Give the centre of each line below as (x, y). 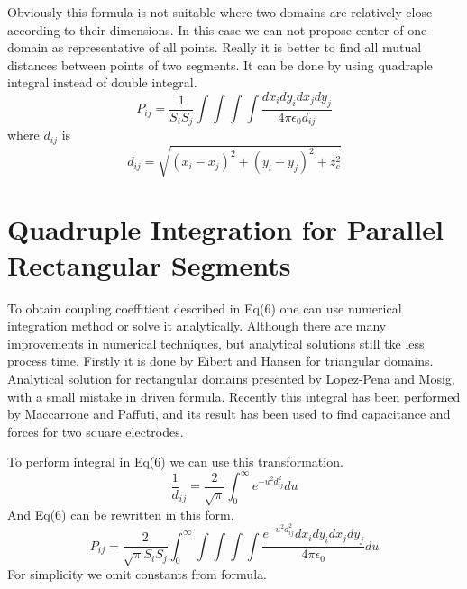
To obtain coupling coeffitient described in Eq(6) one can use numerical (205, 308)
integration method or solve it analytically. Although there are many (197, 326)
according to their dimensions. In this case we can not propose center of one (217, 29)
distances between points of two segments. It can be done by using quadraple (220, 64)
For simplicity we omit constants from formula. (137, 574)
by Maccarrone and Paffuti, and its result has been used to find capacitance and (229, 414)
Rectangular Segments (149, 264)
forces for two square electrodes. (96, 431)
